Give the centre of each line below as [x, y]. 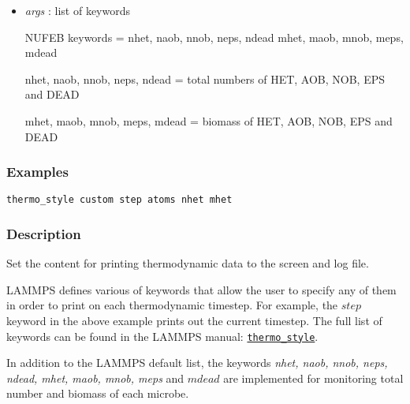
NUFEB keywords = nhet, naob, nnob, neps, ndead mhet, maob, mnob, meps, [214, 37]
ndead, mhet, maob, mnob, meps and [95, 378]
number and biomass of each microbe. [98, 393]
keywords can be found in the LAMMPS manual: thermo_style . [162, 336]
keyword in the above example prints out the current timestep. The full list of [194, 321]
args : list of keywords [78, 10]
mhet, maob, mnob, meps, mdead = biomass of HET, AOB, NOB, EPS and [209, 120]
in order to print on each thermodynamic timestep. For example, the [172, 305]
